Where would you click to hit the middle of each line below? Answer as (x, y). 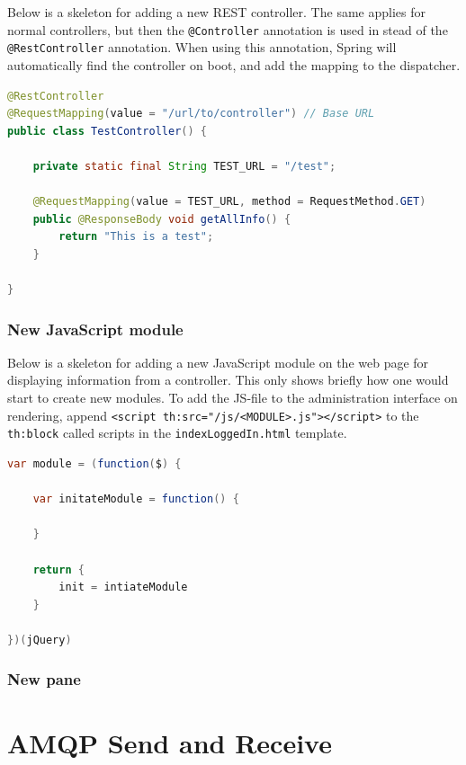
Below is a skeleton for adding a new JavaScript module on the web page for (218, 362)
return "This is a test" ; (136, 237)
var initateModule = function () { (136, 499)
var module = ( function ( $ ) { (94, 463)
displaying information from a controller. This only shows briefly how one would (228, 380)
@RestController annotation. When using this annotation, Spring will (202, 47)
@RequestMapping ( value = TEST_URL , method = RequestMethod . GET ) (229, 202)
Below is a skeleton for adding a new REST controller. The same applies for (216, 12)
